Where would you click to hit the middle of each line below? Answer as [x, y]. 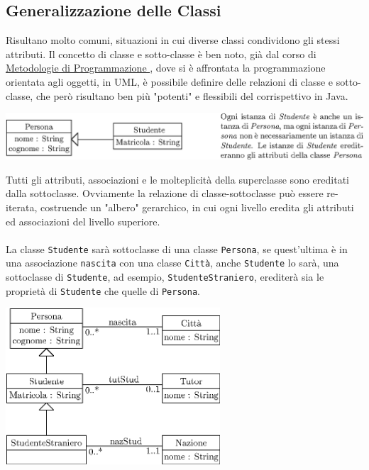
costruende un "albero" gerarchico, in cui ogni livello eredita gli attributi [197, 207]
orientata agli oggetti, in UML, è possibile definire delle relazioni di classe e [170, 81]
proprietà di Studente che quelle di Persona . [103, 290]
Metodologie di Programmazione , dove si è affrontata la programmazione [166, 68]
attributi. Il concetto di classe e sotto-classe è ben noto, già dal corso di [161, 54]
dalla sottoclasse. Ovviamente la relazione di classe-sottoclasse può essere [165, 193]
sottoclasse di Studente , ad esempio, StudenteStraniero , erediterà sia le [165, 276]
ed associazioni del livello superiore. [83, 221]
